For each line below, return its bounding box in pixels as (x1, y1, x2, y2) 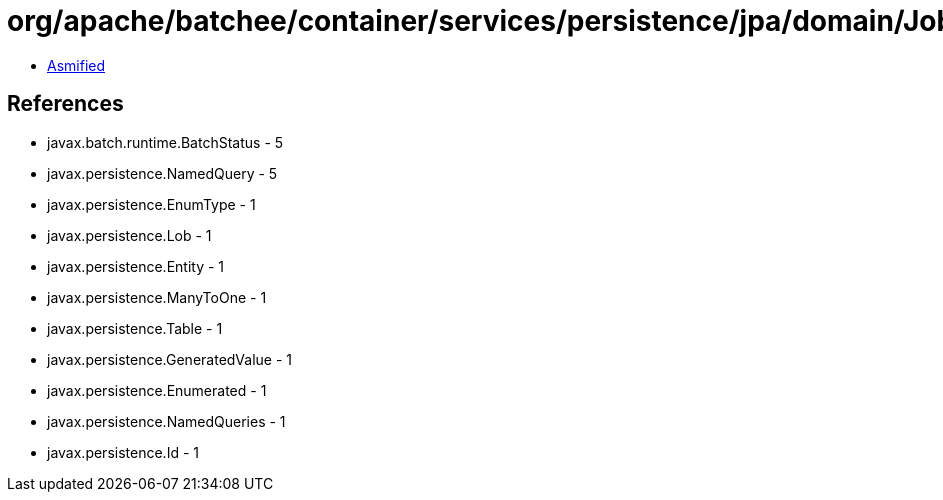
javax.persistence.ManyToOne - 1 (47, 288, 267, 306)
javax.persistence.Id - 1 (47, 443, 199, 461)
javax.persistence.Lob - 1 (47, 226, 212, 244)
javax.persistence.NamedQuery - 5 (47, 164, 278, 182)
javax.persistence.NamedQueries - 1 (47, 412, 286, 430)
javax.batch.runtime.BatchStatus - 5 (47, 133, 284, 151)
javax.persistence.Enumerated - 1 (47, 381, 267, 399)
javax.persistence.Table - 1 (47, 319, 223, 337)
